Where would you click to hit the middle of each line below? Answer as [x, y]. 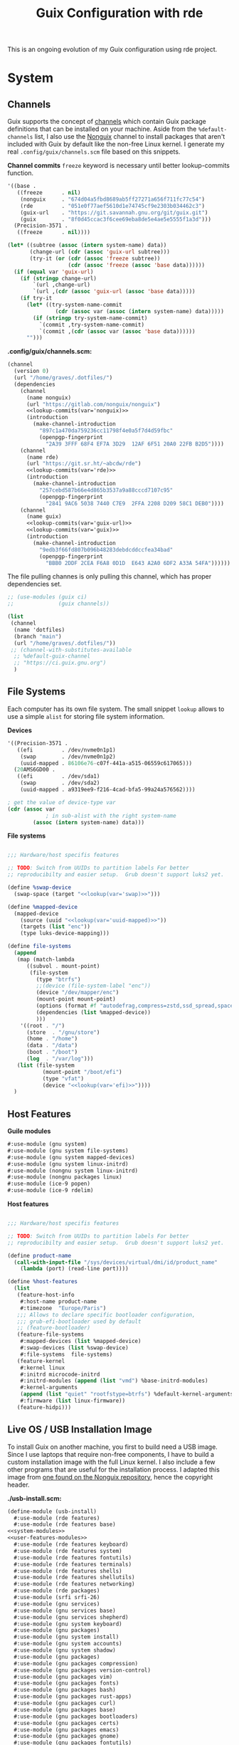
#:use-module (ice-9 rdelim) [51, 1191]
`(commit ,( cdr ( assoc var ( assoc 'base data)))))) [117, 331]
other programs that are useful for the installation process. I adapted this [114, 1469]
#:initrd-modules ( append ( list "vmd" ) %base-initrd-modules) [114, 1381]
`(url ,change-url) [62, 285]
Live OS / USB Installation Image [80, 1429]
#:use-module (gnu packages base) [65, 1709]
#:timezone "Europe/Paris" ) [63, 1308]
